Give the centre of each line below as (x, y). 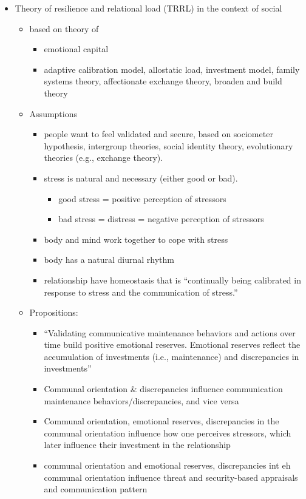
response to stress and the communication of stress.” (141, 292)
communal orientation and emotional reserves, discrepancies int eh (167, 465)
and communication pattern (96, 489)
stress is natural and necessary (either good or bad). (141, 178)
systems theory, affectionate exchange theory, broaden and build (163, 81)
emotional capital (76, 49)
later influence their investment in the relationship (137, 445)
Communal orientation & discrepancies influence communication (163, 389)
